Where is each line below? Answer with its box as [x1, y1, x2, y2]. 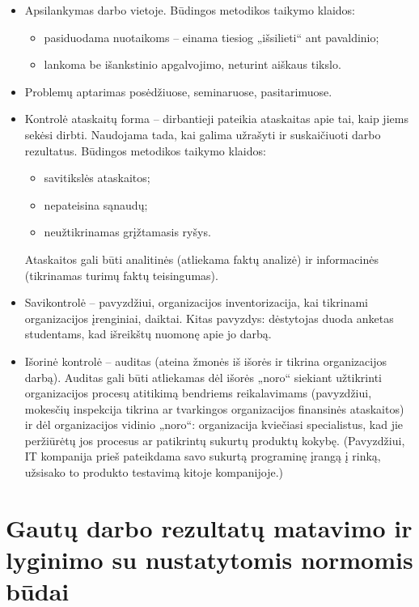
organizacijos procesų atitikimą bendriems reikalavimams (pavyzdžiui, [24, 384, 372, 401]
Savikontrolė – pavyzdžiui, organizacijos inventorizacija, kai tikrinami [24, 294, 368, 311]
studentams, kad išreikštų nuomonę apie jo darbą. [24, 325, 272, 342]
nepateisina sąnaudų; [44, 196, 148, 213]
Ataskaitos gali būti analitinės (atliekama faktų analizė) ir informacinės [24, 250, 379, 267]
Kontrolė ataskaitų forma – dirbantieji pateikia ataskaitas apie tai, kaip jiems [24, 110, 408, 127]
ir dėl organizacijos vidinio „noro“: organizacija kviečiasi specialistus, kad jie [24, 416, 404, 433]
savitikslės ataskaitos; [44, 169, 150, 186]
